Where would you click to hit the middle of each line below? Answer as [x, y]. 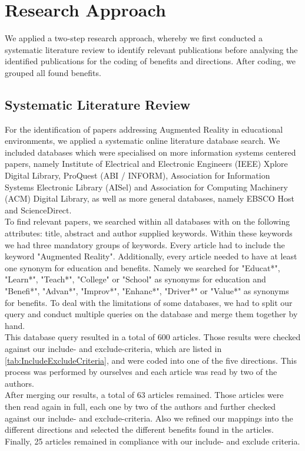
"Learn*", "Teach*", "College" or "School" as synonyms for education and [135, 279]
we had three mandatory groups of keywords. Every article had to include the [145, 244]
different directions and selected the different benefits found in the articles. [140, 429]
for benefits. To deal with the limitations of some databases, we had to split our [149, 302]
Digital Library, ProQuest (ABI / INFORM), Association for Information [137, 175]
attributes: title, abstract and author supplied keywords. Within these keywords [149, 233]
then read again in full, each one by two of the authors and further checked [140, 406]
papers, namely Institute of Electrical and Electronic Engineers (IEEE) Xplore [146, 164]
